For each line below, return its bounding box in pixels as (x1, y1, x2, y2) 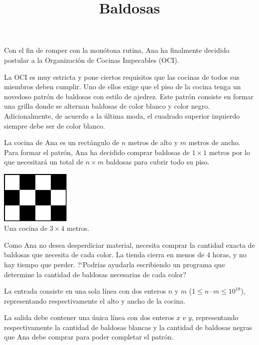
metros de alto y (128, 137, 178, 148)
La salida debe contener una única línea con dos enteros (4, 312, 174, 323)
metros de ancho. (188, 137, 241, 148)
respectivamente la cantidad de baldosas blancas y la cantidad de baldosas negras (4, 322, 253, 332)
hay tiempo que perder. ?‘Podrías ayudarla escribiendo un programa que (4, 259, 225, 269)
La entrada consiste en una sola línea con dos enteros (4, 286, 166, 296)
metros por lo (209, 147, 250, 157)
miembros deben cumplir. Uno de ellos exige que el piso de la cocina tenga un (4, 81, 241, 92)
